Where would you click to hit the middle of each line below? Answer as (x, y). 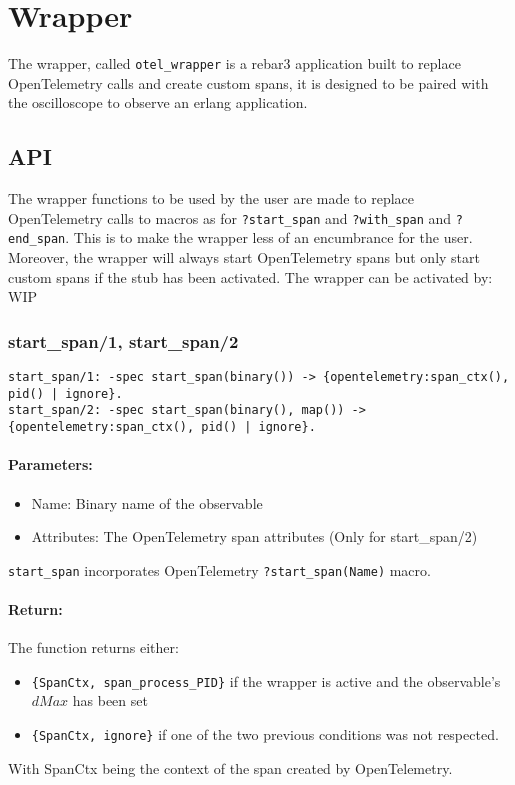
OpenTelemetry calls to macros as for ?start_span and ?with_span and (230, 217)
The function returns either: (93, 647)
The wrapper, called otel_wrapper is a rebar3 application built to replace (234, 63)
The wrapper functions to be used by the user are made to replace (211, 198)
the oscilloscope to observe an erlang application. (158, 102)
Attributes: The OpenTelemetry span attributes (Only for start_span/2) (254, 536)
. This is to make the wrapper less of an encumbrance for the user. (269, 237)
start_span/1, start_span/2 (123, 340)
